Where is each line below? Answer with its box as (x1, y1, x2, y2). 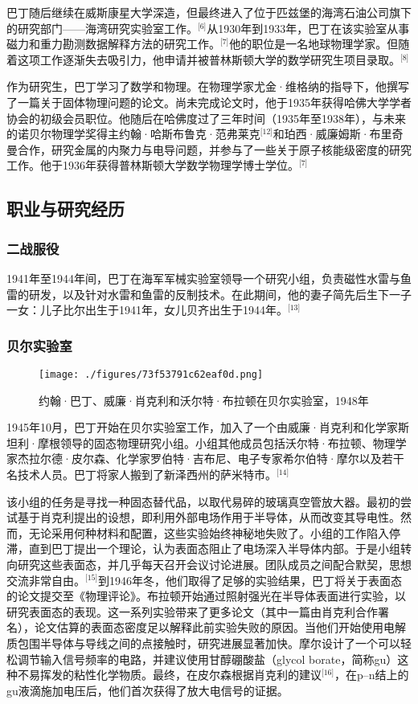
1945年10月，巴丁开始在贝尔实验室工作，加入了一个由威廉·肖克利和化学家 (6, 419, 398, 436)
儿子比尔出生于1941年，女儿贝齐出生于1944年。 (39, 301, 288, 318)
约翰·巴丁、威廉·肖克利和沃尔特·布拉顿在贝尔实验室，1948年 (39, 391, 369, 408)
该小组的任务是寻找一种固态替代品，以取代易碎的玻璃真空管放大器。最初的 (6, 493, 400, 510)
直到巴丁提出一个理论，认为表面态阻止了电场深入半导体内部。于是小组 (28, 540, 400, 557)
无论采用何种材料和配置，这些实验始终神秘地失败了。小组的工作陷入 (28, 524, 389, 541)
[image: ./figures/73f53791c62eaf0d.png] (39, 368, 264, 380)
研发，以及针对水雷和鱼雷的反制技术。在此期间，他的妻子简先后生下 (28, 285, 389, 302)
